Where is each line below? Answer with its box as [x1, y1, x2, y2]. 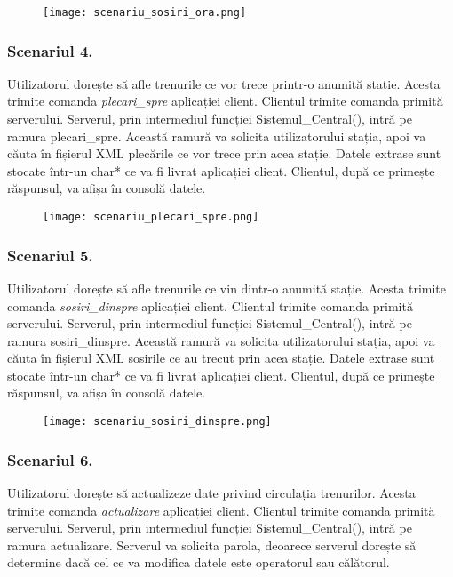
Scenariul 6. [7, 448, 93, 470]
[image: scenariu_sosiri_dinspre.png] [43, 415, 272, 429]
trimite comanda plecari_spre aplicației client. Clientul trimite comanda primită [7, 92, 443, 110]
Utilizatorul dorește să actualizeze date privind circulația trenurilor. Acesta [7, 483, 416, 501]
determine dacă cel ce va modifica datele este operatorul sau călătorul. [7, 553, 390, 572]
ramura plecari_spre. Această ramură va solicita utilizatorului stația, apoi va [7, 126, 426, 145]
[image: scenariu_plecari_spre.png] [43, 211, 259, 224]
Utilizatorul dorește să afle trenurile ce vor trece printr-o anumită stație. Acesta [7, 74, 441, 92]
